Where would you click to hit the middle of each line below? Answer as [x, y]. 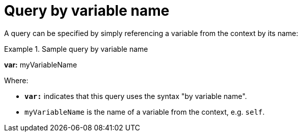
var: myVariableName [41, 64]
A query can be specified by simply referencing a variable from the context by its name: [151, 33]
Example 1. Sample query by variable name [76, 49]
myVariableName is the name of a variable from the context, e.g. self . [145, 112]
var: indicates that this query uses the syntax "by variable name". [136, 96]
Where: [16, 80]
